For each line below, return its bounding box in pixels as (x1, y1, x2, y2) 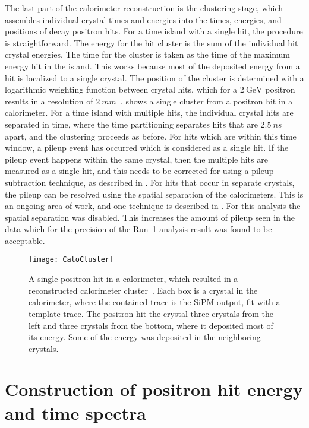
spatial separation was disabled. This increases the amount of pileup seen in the (5, 211, 295, 223)
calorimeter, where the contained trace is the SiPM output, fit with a (29, 296, 280, 308)
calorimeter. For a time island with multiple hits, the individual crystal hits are (5, 106, 294, 119)
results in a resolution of (5, 94, 93, 107)
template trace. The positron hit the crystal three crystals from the (29, 307, 273, 319)
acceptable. (5, 234, 45, 246)
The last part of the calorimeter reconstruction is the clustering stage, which (5, 2, 283, 14)
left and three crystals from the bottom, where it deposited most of (29, 319, 273, 331)
